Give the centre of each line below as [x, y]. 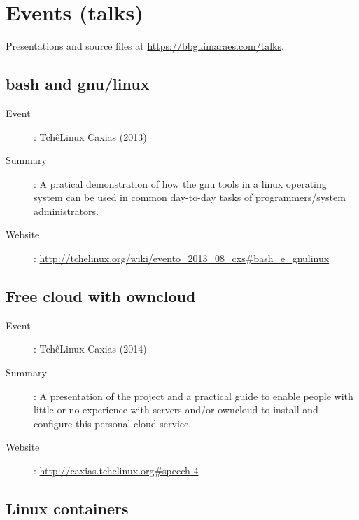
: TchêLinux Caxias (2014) [90, 349]
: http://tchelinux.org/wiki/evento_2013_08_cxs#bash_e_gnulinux [182, 258]
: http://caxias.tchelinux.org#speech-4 [116, 471]
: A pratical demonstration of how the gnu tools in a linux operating [180, 183]
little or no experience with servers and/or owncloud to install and [176, 410]
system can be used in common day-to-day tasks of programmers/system [190, 197]
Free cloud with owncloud [101, 296]
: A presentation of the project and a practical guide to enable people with [193, 396]
